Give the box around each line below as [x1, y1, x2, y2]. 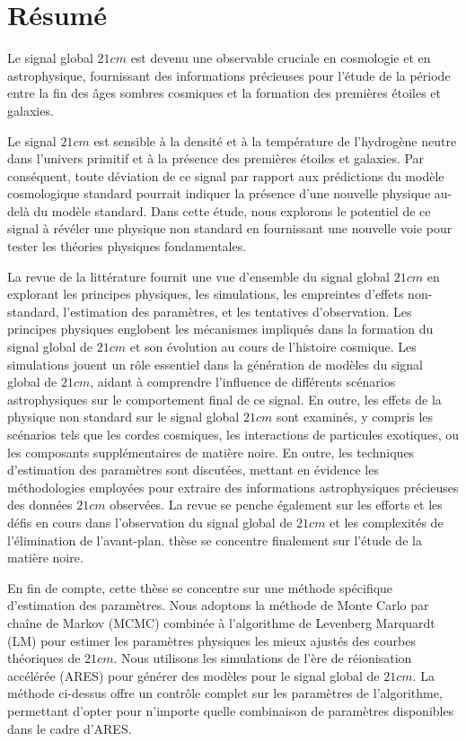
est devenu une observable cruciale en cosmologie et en [130, 48, 431, 67]
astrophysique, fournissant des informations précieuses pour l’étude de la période [7, 65, 451, 84]
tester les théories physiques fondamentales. [7, 237, 247, 256]
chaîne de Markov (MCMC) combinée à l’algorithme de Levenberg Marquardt [7, 613, 435, 632]
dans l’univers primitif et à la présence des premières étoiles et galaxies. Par [7, 149, 425, 168]
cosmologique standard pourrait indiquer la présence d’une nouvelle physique [7, 184, 431, 203]
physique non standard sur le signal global [7, 407, 240, 426]
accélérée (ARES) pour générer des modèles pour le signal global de [7, 666, 380, 684]
